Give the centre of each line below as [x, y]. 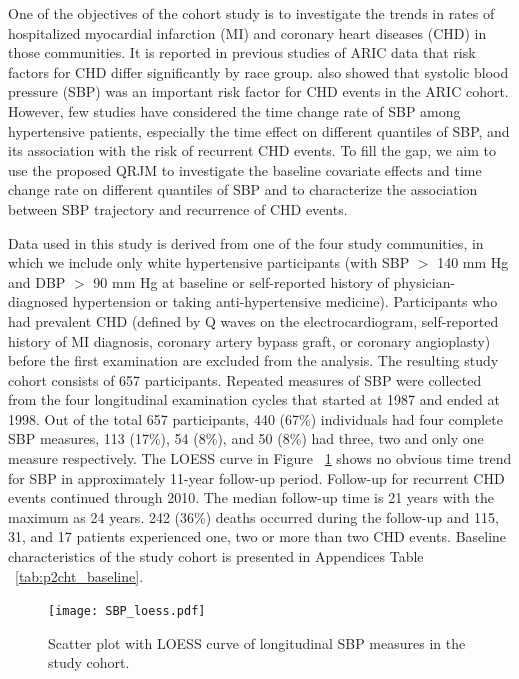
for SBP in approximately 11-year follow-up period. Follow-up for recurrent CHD [256, 477]
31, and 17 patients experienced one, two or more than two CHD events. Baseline [257, 536]
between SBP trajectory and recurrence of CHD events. [178, 208]
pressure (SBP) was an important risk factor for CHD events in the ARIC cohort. [258, 91]
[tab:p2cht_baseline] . [79, 575]
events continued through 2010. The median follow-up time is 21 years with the [251, 497]
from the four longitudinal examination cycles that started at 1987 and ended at [254, 399]
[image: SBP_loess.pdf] [127, 611]
